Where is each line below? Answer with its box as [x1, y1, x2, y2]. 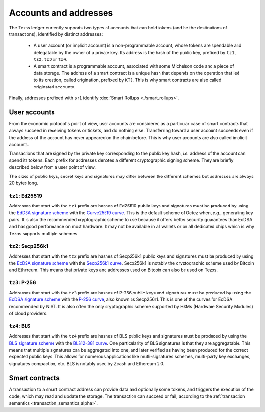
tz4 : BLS [9, 323, 31, 329]
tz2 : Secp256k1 [9, 242, 49, 249]
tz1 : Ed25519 [9, 192, 43, 199]
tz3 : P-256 [9, 279, 36, 286]
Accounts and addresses [9, 7, 113, 18]
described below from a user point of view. [9, 164, 96, 170]
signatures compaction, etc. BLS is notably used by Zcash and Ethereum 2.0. [9, 360, 165, 366]
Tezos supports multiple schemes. [9, 230, 79, 236]
